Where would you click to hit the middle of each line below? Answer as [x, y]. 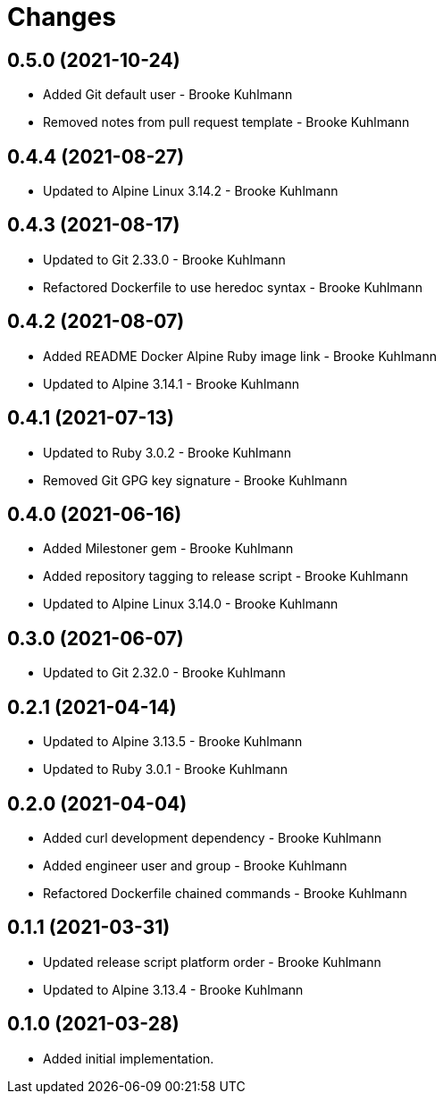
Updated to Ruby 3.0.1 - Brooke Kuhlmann [166, 769]
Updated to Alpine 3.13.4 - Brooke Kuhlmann [173, 989]
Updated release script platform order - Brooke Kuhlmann [212, 962]
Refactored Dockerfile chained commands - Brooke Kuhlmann [225, 893]
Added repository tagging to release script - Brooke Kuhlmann [226, 576]
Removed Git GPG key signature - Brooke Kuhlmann [195, 480]
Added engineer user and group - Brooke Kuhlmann [195, 865]
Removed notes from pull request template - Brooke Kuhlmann [226, 122]
